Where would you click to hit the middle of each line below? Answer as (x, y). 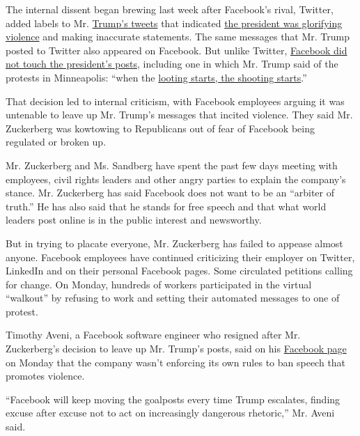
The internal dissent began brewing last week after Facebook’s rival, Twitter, (170, 9)
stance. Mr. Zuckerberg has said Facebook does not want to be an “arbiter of (170, 193)
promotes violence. (45, 376)
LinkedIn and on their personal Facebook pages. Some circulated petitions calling (179, 271)
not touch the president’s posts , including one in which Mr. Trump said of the (172, 64)
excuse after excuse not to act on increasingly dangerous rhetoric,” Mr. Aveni (170, 413)
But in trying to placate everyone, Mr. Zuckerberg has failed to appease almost (174, 243)
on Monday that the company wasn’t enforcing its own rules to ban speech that (176, 362)
